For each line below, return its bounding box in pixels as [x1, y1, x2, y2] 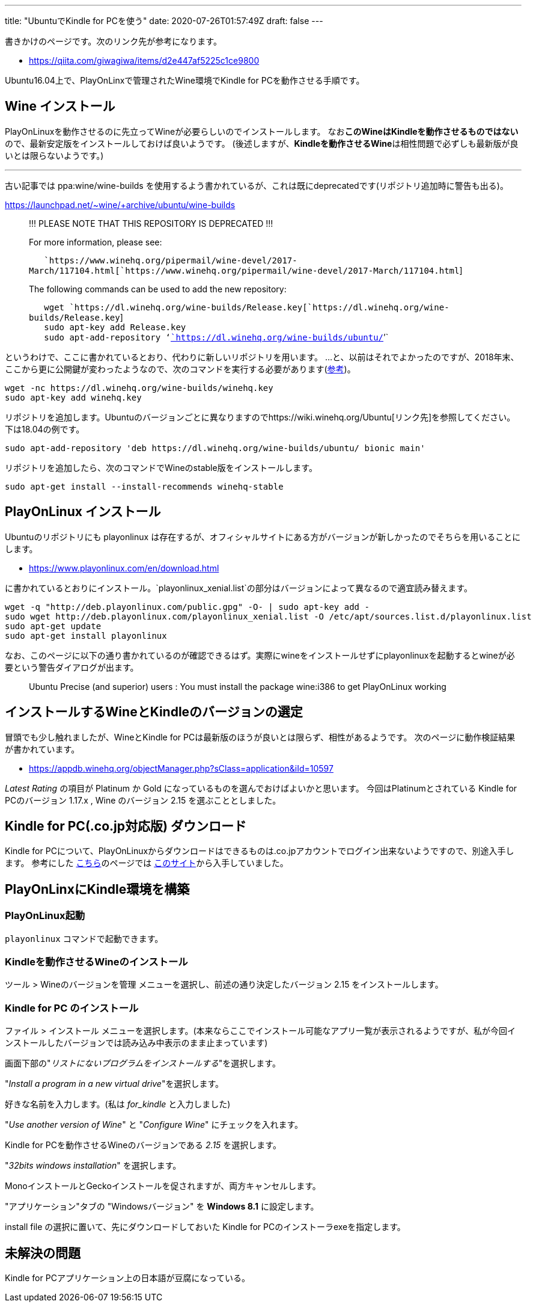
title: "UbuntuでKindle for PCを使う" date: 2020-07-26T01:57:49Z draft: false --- [5, 16, 323, 26]
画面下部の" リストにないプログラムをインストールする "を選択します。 [5, 1058, 281, 1069]
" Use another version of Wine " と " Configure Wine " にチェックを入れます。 [5, 1119, 303, 1130]
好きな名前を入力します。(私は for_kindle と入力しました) [5, 1099, 231, 1110]
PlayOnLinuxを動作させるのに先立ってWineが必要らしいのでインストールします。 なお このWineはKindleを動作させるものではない [5, 126, 519, 137]
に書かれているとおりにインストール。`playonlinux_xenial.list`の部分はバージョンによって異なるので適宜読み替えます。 [5, 582, 472, 593]
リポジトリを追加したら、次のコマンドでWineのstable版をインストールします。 [5, 462, 317, 473]
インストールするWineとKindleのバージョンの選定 [5, 704, 303, 720]
